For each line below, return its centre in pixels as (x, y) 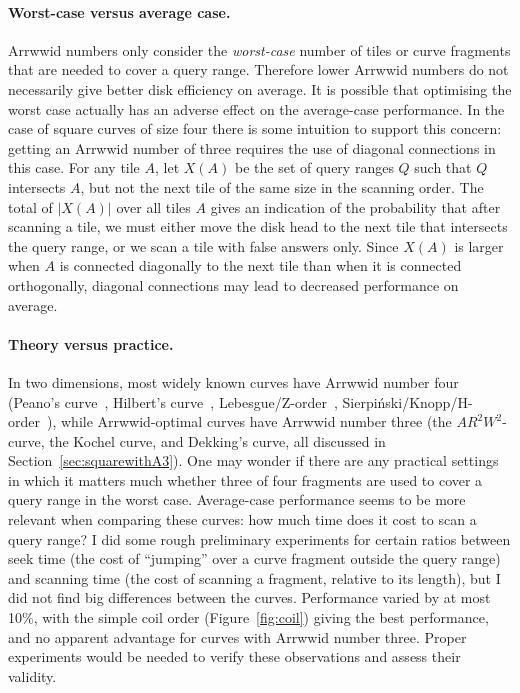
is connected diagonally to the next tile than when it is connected (260, 265)
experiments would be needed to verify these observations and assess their (234, 656)
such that (443, 167)
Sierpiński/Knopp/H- (407, 401)
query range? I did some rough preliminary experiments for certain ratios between (259, 538)
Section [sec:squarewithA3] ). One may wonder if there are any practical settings (253, 460)
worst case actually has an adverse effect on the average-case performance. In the (256, 108)
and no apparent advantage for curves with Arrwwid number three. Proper (237, 636)
